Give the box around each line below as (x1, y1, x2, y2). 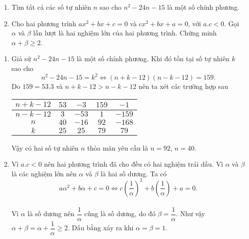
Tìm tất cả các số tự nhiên (11, 2, 91, 12)
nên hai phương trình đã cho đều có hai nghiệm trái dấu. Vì (44, 159, 223, 169)
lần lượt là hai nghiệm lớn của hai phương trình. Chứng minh (33, 28, 217, 38)
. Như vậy (176, 208, 205, 218)
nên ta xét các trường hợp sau (138, 81, 228, 91)
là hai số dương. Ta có (100, 168, 167, 178)
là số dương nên (27, 208, 75, 218)
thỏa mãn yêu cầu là (87, 142, 148, 153)
